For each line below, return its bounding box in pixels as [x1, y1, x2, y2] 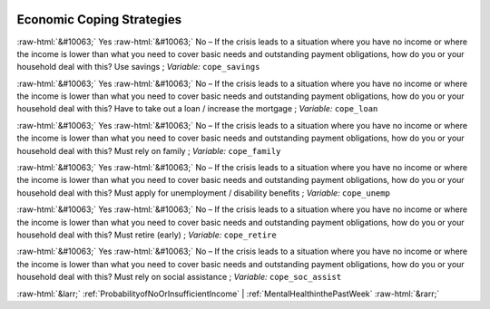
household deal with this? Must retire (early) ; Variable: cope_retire [16, 229, 277, 240]
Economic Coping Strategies [16, 12, 181, 27]
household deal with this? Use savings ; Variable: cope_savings [16, 62, 260, 72]
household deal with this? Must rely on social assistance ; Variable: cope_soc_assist [16, 272, 342, 283]
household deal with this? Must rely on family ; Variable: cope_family [16, 145, 281, 156]
